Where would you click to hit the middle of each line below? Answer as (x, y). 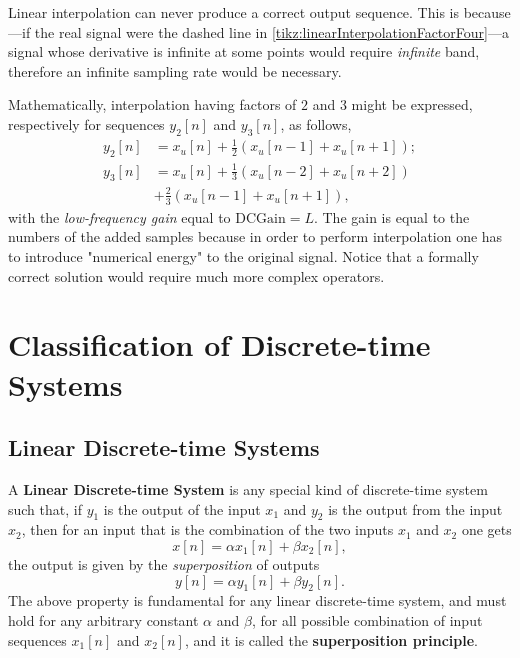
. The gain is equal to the (391, 216)
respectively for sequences (86, 123)
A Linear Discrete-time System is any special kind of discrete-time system (248, 488)
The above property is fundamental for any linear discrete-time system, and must (257, 600)
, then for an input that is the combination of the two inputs (207, 529)
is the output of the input (182, 508)
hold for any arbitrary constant (103, 619)
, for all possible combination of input (367, 619)
